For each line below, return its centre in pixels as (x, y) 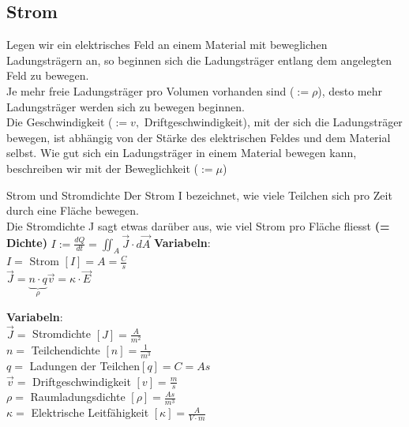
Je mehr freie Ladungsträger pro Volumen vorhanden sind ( (150, 90)
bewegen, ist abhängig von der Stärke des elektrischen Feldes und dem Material (199, 137)
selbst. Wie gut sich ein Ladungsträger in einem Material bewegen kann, (182, 153)
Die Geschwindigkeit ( (60, 122)
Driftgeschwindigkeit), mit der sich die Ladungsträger (273, 122)
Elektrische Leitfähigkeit (90, 412)
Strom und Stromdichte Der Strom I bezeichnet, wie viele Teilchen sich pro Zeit (199, 195)
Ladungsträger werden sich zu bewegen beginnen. (126, 106)
